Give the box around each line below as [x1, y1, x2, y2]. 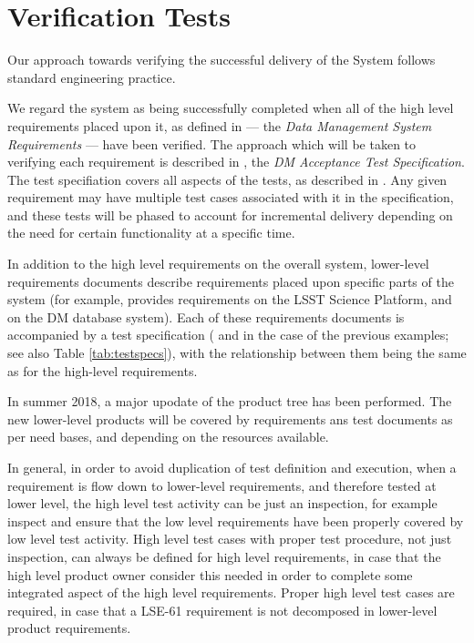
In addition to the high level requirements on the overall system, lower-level [7, 254, 429, 273]
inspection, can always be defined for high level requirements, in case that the [7, 546, 441, 566]
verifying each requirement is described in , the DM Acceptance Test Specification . [7, 152, 465, 171]
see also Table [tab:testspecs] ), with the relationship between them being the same [7, 343, 467, 362]
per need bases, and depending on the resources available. [7, 427, 329, 446]
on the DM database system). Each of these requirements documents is [7, 307, 405, 326]
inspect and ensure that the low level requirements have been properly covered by [7, 511, 464, 530]
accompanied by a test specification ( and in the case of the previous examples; [7, 325, 449, 344]
